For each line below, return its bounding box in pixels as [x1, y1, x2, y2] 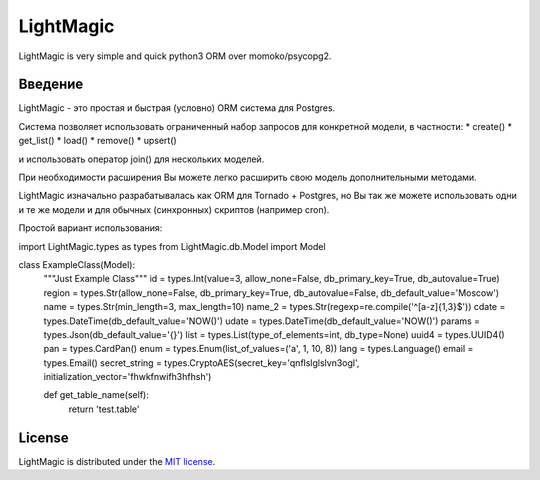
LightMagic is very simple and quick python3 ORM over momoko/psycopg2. [18, 50, 332, 62]
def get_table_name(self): [43, 389, 149, 401]
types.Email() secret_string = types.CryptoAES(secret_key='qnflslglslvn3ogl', [43, 356, 360, 369]
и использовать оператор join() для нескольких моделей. [18, 153, 265, 165]
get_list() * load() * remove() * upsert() [18, 135, 177, 147]
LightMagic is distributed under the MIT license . [18, 455, 216, 467]
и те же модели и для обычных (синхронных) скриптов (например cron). [18, 203, 330, 215]
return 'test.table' [68, 403, 140, 415]
